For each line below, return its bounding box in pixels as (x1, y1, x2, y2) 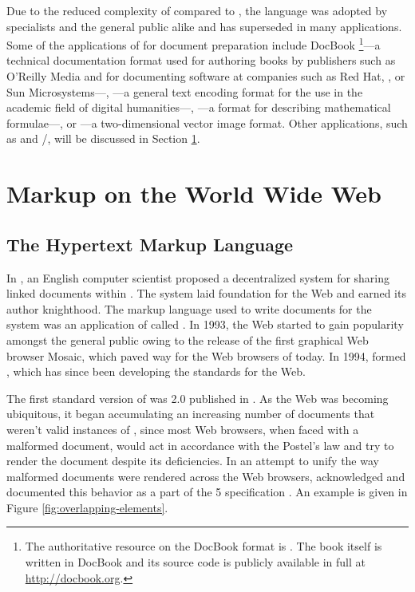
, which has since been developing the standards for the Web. (6, 363, 306, 380)
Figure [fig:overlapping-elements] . (6, 499, 168, 515)
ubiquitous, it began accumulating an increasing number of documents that (6, 405, 375, 422)
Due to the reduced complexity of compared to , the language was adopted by (6, 2, 388, 18)
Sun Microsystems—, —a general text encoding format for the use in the (6, 83, 363, 100)
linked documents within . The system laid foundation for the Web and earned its (6, 285, 406, 302)
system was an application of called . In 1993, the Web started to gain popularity (6, 316, 404, 333)
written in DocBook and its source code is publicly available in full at (25, 554, 366, 570)
